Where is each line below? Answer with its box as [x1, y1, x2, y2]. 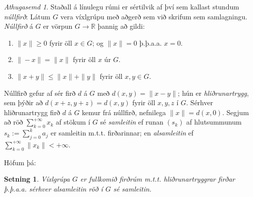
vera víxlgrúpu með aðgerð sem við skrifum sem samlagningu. [60, 11, 248, 21]
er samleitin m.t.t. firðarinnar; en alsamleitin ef [51, 128, 194, 138]
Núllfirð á [4, 21, 33, 31]
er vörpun [43, 21, 73, 31]
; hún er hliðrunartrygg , [178, 87, 249, 98]
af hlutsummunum [186, 117, 242, 127]
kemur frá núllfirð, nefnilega [82, 107, 166, 117]
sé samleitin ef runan [100, 117, 163, 127]
